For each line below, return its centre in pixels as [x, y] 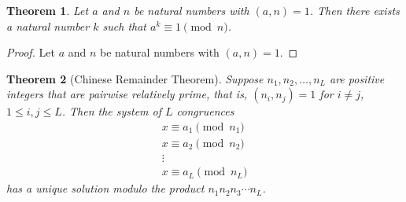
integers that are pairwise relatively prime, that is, [127, 94]
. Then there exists [354, 10]
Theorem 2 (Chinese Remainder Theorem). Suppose [135, 78]
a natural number [48, 26]
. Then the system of [112, 111]
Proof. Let [31, 52]
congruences [205, 111]
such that [124, 26]
